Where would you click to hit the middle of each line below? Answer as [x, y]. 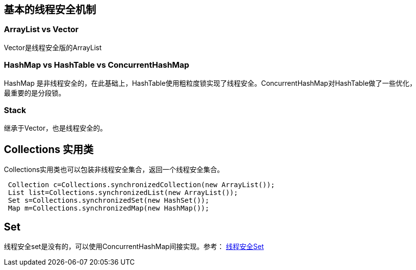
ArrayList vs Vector [41, 29]
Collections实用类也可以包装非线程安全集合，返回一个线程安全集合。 [114, 170]
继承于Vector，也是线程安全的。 [56, 128]
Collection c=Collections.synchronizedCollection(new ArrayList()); [142, 185]
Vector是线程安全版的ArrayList [53, 47]
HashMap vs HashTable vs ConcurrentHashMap [97, 65]
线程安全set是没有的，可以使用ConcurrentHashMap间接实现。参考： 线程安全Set [134, 246]
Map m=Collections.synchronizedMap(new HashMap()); [109, 208]
